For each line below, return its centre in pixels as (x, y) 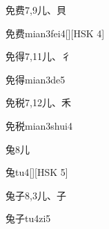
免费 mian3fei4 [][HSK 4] (55, 33)
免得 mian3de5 (36, 79)
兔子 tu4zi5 (28, 218)
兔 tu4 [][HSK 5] (37, 172)
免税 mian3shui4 (39, 125)
